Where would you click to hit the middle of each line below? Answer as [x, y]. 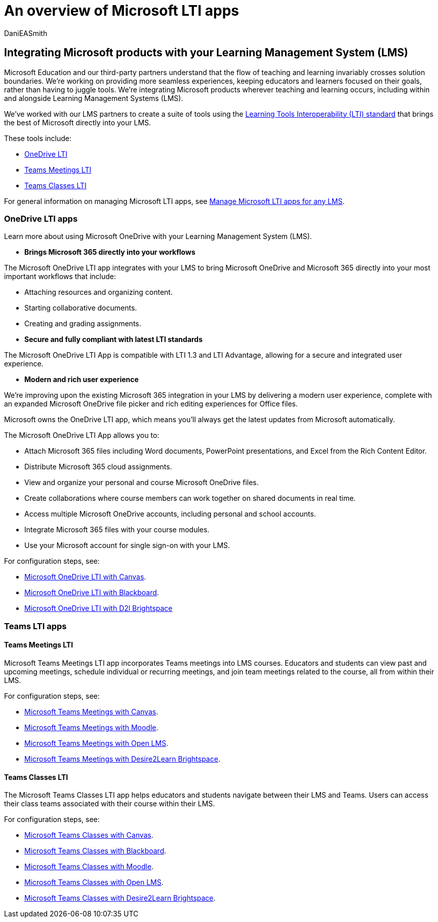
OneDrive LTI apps [41, 218]
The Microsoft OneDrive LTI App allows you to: [82, 435]
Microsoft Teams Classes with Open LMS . [94, 882]
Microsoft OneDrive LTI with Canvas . [85, 577]
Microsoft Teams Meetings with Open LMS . [96, 743]
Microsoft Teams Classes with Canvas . [89, 835]
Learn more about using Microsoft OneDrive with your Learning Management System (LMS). [158, 236]
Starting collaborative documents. [81, 308]
